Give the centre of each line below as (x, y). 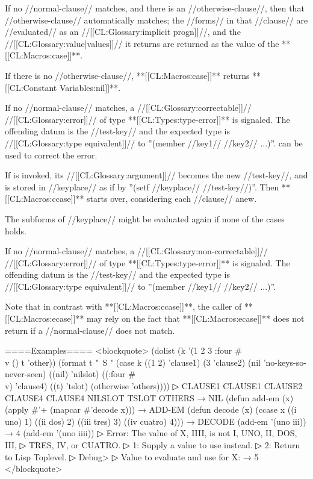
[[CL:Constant (31, 87)
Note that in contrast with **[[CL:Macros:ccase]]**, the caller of (123, 306)
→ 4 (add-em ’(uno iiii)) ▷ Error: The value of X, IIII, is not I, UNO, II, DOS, (151, 433)
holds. (16, 230)
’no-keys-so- (285, 362)
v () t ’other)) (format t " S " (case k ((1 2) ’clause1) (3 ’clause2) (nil (133, 362)
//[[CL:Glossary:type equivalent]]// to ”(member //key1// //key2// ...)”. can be (154, 142)
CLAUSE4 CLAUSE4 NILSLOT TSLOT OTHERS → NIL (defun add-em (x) (149, 397)
